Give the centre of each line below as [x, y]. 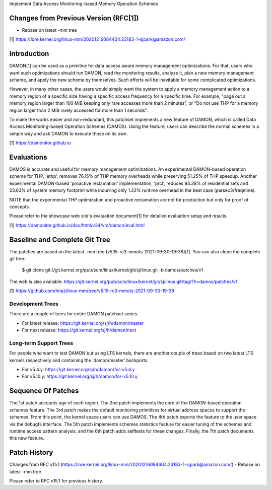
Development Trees [34, 304]
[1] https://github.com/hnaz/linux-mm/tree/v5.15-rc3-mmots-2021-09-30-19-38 [92, 291]
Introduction [29, 54]
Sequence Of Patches [44, 391]
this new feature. [27, 438]
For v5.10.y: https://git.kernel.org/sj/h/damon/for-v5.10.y [80, 376]
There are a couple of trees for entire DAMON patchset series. [74, 314]
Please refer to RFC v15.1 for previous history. [56, 481]
